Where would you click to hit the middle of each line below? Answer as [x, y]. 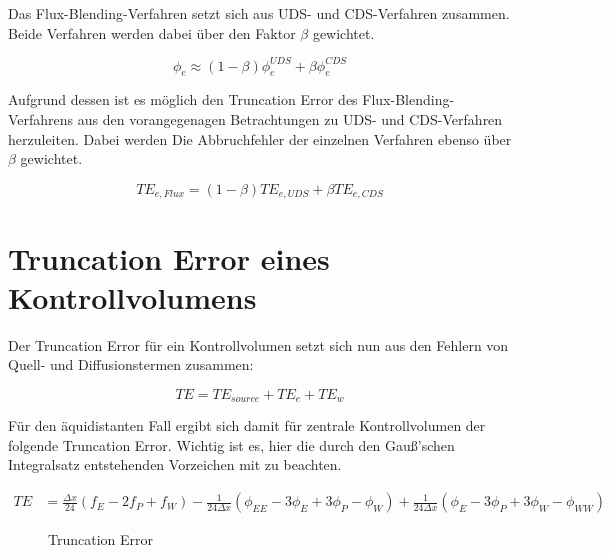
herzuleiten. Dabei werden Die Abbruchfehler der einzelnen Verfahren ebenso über [260, 138]
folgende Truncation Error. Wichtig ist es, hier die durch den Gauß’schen [231, 444]
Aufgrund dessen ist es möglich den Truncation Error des [183, 99]
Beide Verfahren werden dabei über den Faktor [152, 32]
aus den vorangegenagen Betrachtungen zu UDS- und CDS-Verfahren [290, 119]
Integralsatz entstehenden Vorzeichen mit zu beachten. [175, 464]
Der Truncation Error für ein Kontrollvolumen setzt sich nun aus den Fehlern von [258, 344]
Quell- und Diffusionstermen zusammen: [131, 364]
